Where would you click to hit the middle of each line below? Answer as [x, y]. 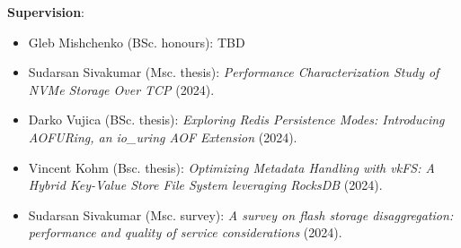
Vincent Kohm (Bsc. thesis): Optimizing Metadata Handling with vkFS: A [231, 167]
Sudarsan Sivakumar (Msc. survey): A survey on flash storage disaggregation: [241, 214]
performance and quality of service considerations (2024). [185, 232]
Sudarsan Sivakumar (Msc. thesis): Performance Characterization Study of [234, 72]
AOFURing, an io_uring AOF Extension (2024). [163, 137]
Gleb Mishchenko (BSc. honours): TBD [137, 42]
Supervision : [46, 12]
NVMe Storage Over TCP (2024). [121, 89]
